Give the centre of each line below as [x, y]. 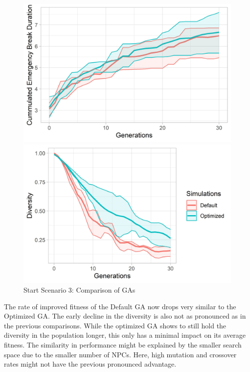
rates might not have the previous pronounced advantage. [90, 364]
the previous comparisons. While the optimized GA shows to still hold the [115, 325]
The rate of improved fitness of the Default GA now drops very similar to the [120, 306]
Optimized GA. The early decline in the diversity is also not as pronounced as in [125, 316]
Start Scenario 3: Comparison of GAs [80, 289]
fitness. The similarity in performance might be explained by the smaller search [123, 344]
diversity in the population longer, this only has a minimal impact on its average [125, 335]
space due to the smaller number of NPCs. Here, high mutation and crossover [120, 354]
